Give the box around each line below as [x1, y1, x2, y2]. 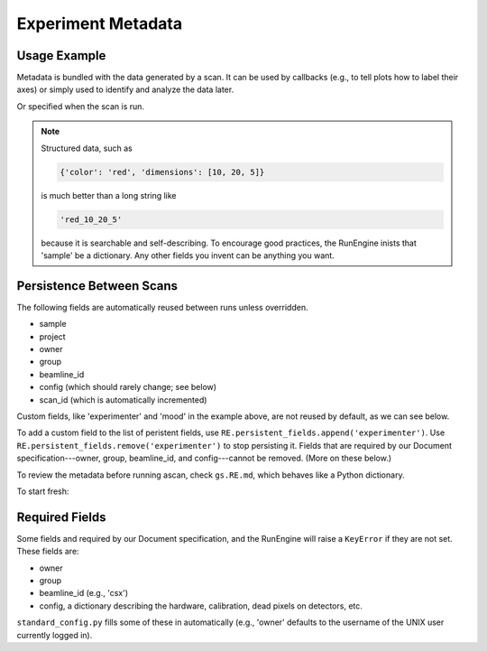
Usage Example [16, 48, 106, 63]
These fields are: [16, 546, 80, 557]
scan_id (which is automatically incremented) [39, 394, 207, 405]
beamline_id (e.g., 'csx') [39, 588, 129, 599]
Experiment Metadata [16, 14, 183, 33]
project [39, 330, 67, 342]
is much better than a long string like [41, 190, 177, 200]
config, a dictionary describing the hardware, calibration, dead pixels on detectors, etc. [39, 600, 363, 611]
